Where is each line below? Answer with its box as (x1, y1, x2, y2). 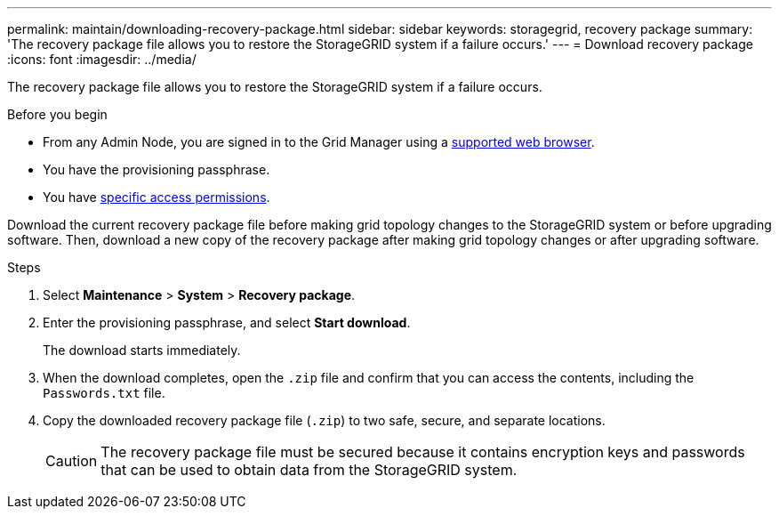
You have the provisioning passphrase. (43, 162, 270, 177)
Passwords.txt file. (43, 385, 165, 400)
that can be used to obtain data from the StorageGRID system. (100, 461, 518, 479)
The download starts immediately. (43, 343, 241, 358)
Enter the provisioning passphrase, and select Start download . (43, 315, 411, 330)
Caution (45, 452, 98, 470)
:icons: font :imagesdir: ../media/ (7, 52, 197, 67)
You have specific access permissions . (43, 189, 270, 205)
